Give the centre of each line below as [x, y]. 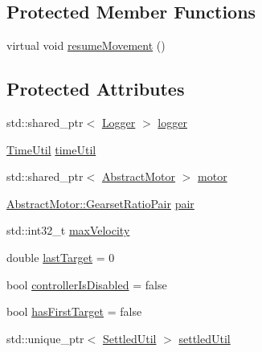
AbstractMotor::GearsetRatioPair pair [100, 203]
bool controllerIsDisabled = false [87, 284]
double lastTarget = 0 [61, 257]
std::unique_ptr [45, 338]
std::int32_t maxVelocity [68, 230]
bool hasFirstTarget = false [74, 311]
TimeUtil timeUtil [51, 149]
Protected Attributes [96, 89]
